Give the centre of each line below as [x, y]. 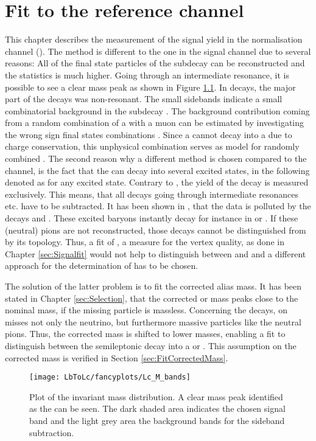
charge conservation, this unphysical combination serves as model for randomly [152, 146]
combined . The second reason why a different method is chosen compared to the [156, 158]
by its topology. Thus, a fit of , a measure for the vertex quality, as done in [145, 242]
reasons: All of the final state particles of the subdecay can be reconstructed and [155, 63]
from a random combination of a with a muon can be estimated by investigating [155, 123]
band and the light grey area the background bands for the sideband [157, 420]
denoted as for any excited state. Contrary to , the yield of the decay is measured [157, 182]
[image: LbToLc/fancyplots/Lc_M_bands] [110, 377]
